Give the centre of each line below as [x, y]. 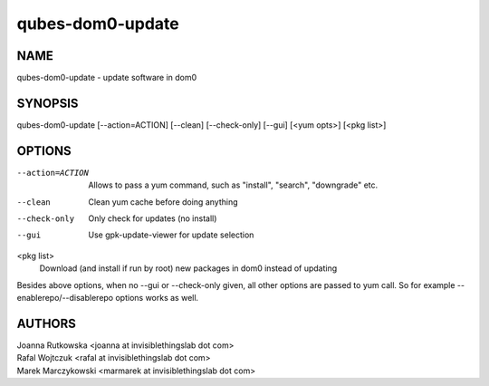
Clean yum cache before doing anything [163, 202]
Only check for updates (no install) [153, 218]
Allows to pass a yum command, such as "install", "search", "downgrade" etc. [233, 185]
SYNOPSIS [48, 103]
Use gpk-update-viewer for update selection [171, 235]
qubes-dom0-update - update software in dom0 [107, 78]
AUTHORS [47, 323]
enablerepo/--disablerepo [65, 298]
